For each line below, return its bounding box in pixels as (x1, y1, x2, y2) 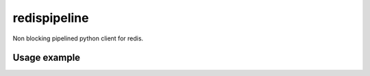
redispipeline (12, 10, 89, 25)
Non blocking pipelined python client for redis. (12, 34, 144, 42)
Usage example (12, 52, 81, 64)
